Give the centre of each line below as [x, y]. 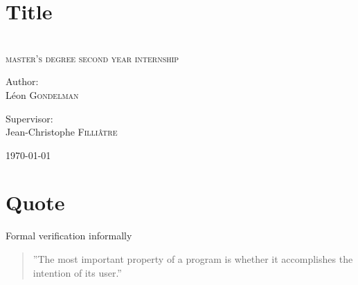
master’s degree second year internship [92, 58]
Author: [22, 81]
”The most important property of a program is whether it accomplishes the [193, 259]
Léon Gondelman [42, 94]
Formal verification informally [69, 236]
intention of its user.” [77, 272]
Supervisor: [29, 118]
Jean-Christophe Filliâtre [62, 132]
